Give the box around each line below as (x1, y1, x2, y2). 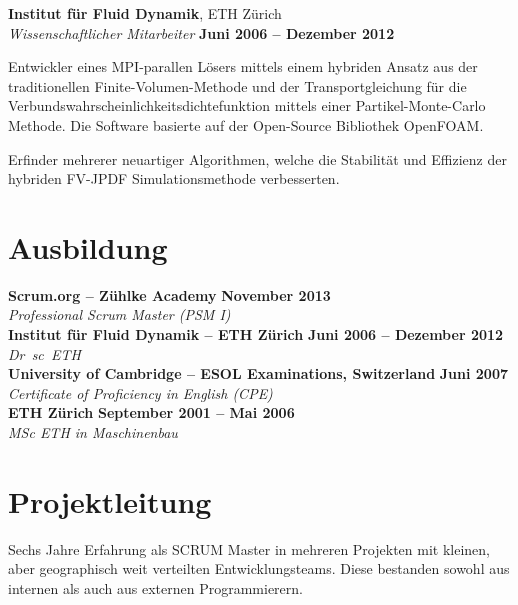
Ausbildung (8, 226, 168, 267)
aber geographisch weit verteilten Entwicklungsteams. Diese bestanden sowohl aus (8, 558, 510, 579)
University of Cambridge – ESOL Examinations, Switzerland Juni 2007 (8, 363, 509, 384)
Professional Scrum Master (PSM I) (8, 304, 231, 325)
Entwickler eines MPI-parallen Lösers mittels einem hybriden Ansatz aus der (8, 56, 478, 77)
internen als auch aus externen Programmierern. (8, 577, 303, 598)
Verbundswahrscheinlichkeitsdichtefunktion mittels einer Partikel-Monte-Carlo (8, 95, 486, 116)
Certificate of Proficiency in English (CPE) (8, 382, 273, 403)
